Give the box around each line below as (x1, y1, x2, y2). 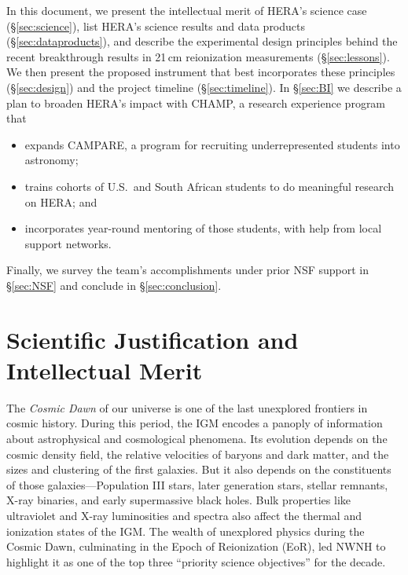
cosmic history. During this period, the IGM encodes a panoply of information (6, 415, 383, 431)
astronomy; (24, 152, 79, 168)
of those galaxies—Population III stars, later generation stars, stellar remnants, (6, 476, 388, 493)
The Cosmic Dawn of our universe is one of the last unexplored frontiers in (6, 399, 368, 416)
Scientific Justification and (6, 323, 299, 355)
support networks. (24, 235, 112, 251)
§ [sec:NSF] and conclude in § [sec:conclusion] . (6, 277, 222, 293)
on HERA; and (24, 193, 97, 210)
